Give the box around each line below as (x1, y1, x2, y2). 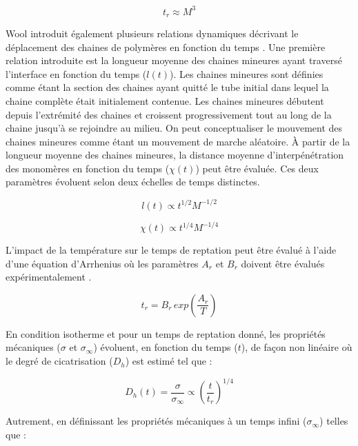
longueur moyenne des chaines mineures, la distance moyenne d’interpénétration (6, 148, 344, 162)
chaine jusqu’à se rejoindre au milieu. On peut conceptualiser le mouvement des (6, 121, 343, 135)
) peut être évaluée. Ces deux (195, 161, 319, 175)
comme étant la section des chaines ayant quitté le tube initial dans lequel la (6, 80, 329, 94)
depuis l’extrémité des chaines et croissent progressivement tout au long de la (6, 107, 332, 121)
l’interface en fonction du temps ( (6, 66, 147, 81)
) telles (319, 414, 348, 428)
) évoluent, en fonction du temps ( (93, 340, 238, 354)
